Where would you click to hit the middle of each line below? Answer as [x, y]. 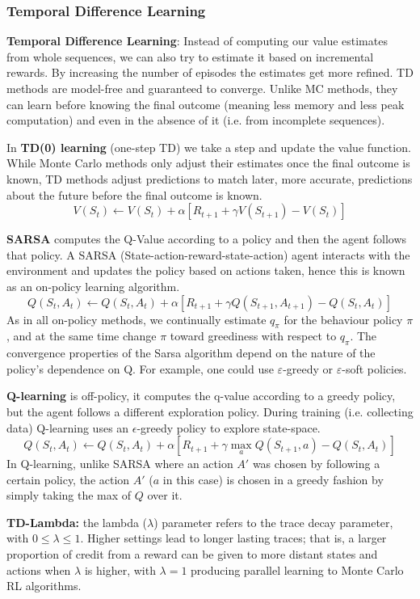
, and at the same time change [82, 336]
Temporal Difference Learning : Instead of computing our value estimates [197, 41]
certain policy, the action [68, 479]
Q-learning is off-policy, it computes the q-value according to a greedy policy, [201, 396]
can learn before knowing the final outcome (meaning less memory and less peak [206, 104]
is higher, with [120, 569]
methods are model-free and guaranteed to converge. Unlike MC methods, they [202, 88]
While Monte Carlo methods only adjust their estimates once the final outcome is [208, 163]
